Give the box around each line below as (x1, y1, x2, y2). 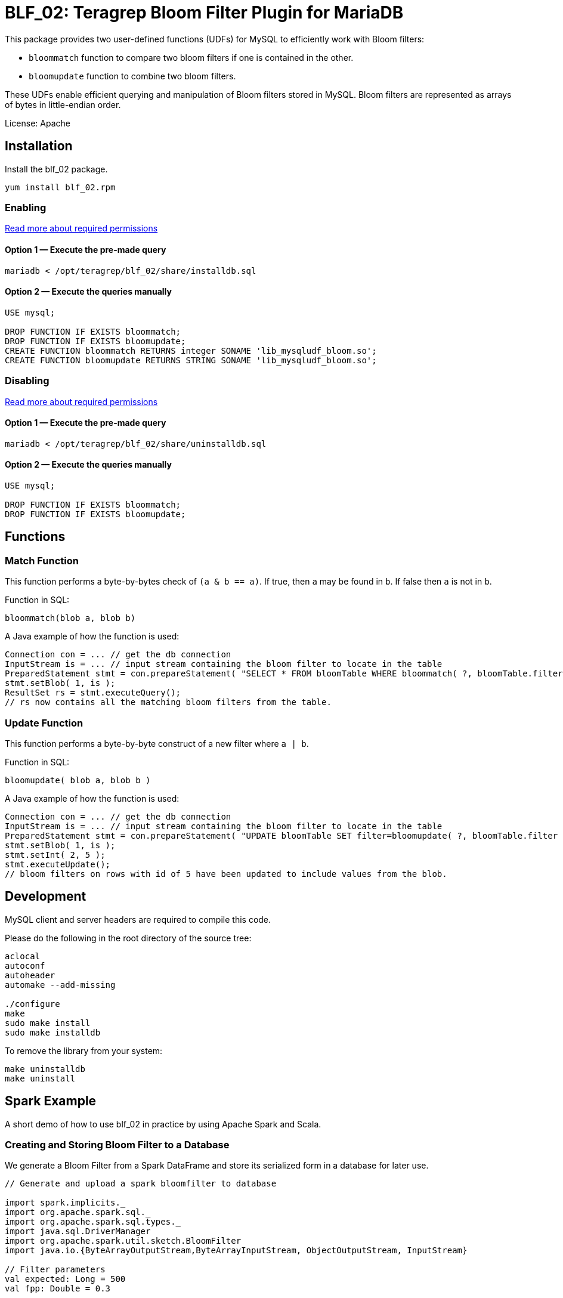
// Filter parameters (5, 1265, 106, 1275)
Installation (5, 138, 73, 154)
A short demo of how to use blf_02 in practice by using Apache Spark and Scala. (5, 1118, 321, 1129)
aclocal (5, 951, 41, 961)
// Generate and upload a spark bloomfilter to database (5, 1179, 277, 1189)
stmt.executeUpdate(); (5, 859, 111, 869)
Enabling (5, 201, 47, 214)
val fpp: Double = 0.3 (5, 1284, 111, 1294)
